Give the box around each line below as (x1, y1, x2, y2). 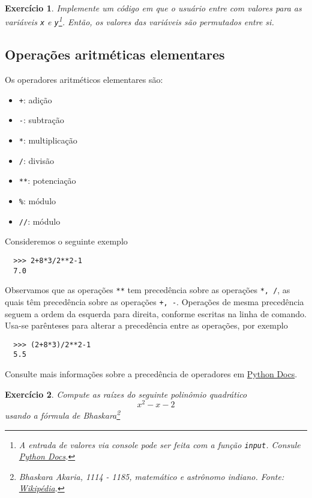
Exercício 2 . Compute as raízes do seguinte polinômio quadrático (5, 387, 247, 400)
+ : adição (19, 93, 52, 106)
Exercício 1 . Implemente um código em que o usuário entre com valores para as (5, 2, 302, 14)
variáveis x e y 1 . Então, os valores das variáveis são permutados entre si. (5, 14, 274, 28)
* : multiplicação (19, 134, 77, 147)
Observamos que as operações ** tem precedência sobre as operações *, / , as (5, 284, 290, 296)
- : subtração (19, 114, 64, 126)
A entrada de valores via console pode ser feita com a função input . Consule (19, 438, 301, 451)
